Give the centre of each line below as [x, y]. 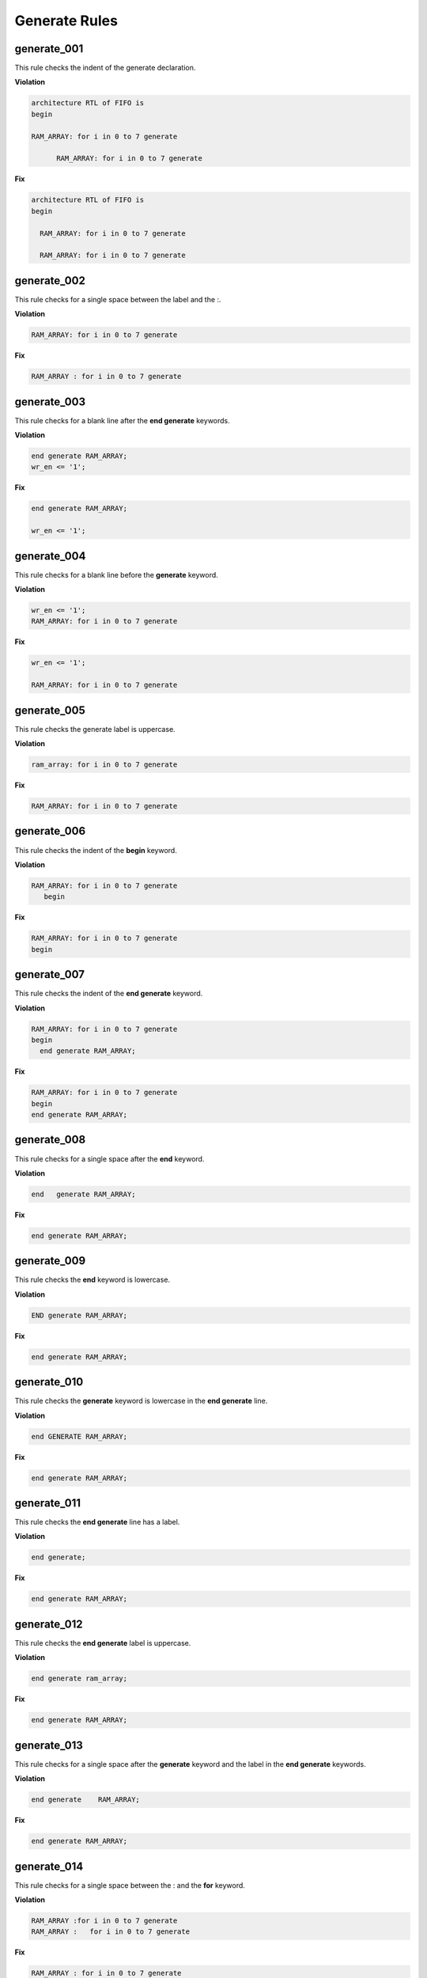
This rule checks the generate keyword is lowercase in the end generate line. [141, 1401]
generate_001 [49, 49]
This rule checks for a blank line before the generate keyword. [117, 574]
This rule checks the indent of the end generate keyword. [109, 994]
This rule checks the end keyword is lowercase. [92, 1280]
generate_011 [48, 1503]
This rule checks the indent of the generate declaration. [105, 68]
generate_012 [49, 1624]
